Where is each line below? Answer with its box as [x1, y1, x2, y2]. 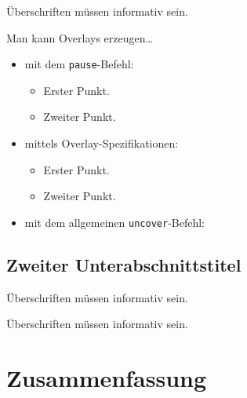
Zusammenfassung [6, 362, 207, 394]
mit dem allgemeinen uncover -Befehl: [24, 214, 205, 230]
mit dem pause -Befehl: [24, 56, 134, 72]
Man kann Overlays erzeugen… [6, 29, 153, 46]
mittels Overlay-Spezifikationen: [24, 135, 179, 152]
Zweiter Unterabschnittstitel [6, 252, 242, 276]
